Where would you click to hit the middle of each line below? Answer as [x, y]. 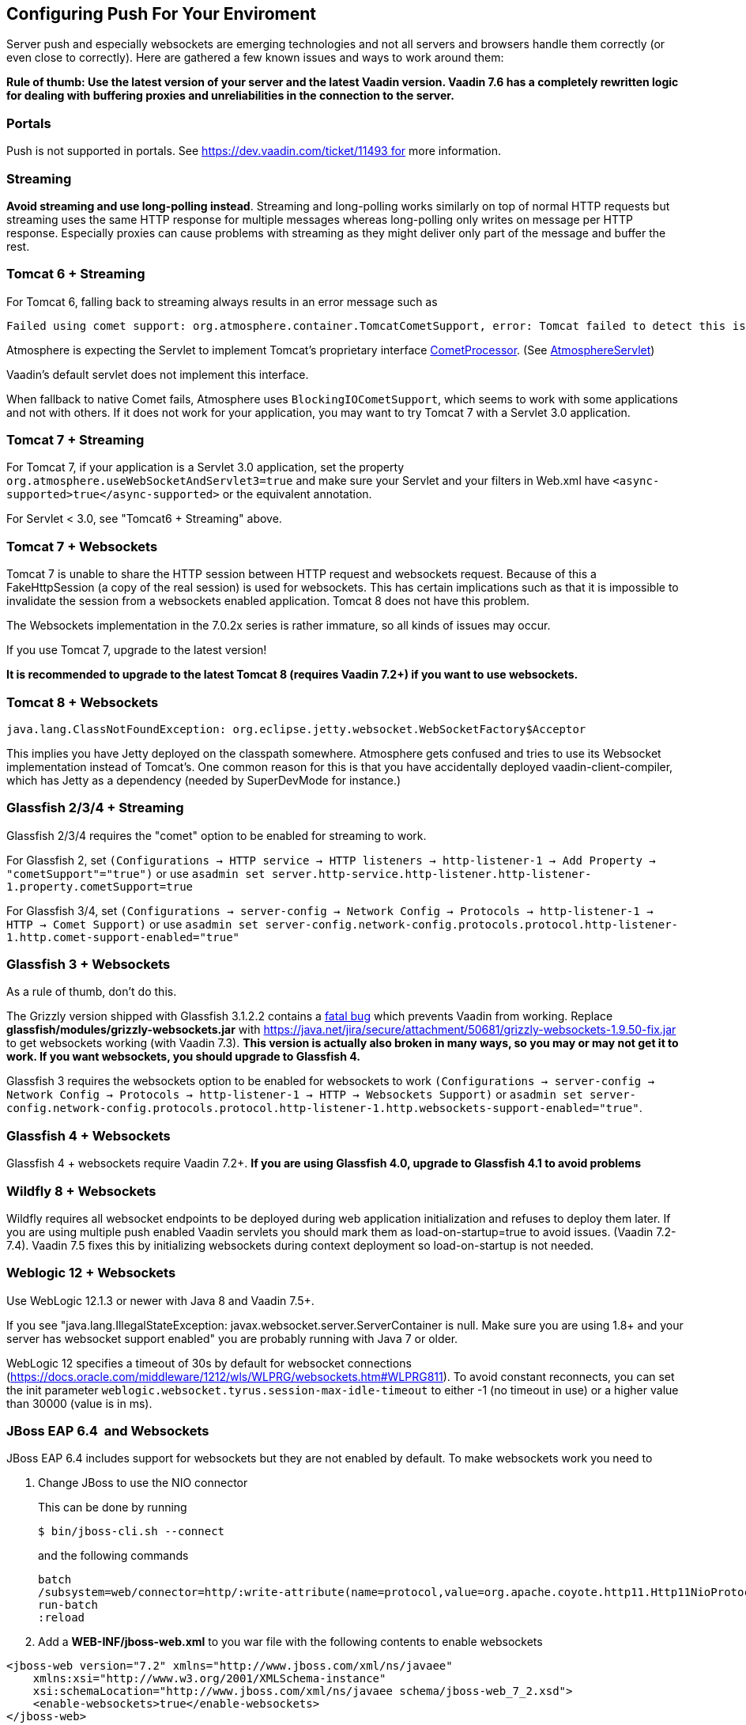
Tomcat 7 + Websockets [82, 546]
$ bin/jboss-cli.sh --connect [132, 1532]
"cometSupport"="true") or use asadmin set [136, 873]
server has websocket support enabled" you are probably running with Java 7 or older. [232, 1338]
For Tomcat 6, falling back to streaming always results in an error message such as [222, 301]
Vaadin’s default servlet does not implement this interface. [158, 374]
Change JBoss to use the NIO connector [143, 1483]
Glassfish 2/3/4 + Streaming [95, 808]
